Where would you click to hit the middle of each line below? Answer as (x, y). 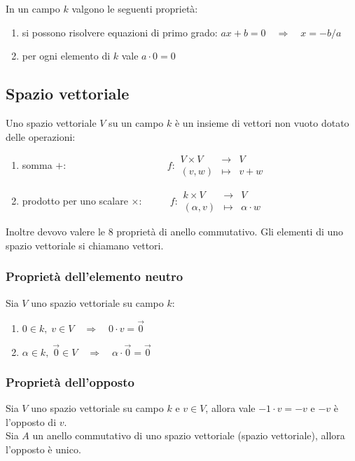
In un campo (33, 8)
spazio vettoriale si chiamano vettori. (85, 245)
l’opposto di (31, 421)
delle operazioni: (41, 136)
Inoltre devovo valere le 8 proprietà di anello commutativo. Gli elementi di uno (175, 232)
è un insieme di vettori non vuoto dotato (262, 122)
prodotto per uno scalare (75, 201)
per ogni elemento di (66, 56)
